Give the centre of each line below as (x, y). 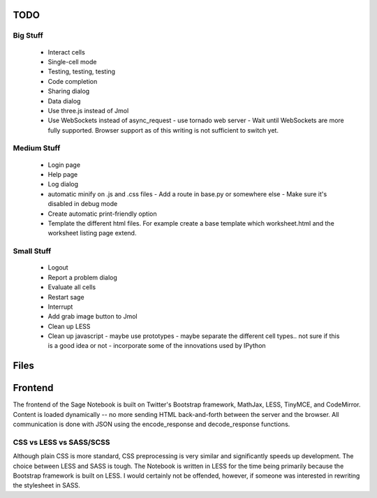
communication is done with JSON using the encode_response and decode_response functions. (151, 424)
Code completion (73, 81)
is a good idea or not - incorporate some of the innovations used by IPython (157, 346)
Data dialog (64, 101)
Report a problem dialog (83, 277)
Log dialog (63, 184)
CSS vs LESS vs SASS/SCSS (62, 442)
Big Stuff (28, 36)
